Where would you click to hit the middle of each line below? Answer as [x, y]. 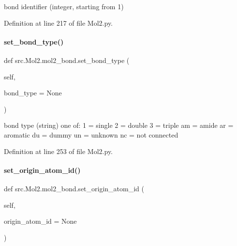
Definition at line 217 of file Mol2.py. [59, 23]
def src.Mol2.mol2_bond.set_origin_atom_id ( [74, 188]
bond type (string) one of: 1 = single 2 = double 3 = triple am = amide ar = [119, 125]
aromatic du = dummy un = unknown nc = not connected [91, 134]
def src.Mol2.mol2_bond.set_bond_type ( [67, 60]
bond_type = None [33, 93]
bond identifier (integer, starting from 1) [64, 6]
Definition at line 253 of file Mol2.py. [59, 151]
